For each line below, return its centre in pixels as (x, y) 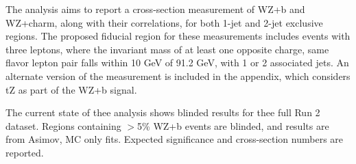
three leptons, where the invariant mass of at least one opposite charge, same (167, 49)
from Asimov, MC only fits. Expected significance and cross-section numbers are (175, 139)
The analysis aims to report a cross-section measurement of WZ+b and (155, 9)
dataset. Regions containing (63, 125)
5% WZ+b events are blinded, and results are (233, 125)
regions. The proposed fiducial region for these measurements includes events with (178, 36)
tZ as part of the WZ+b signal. (71, 89)
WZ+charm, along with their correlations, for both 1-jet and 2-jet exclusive (164, 22)
